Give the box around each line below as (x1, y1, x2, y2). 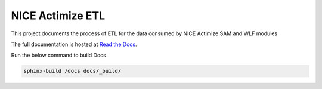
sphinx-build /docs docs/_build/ (23, 67, 122, 75)
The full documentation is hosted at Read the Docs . (11, 41, 137, 48)
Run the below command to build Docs (11, 51, 107, 59)
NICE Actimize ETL (11, 9, 106, 22)
